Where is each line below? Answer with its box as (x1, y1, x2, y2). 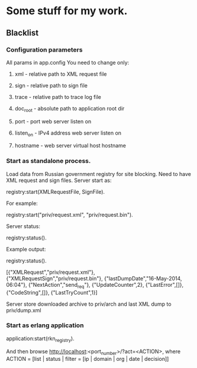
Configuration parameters (6, 46, 83, 54)
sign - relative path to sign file (14, 82, 88, 89)
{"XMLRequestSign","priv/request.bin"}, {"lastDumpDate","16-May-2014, (6, 274, 182, 282)
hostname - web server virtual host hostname (14, 142, 126, 149)
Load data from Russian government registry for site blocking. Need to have (6, 170, 191, 177)
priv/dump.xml (6, 306, 41, 313)
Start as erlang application (6, 321, 84, 329)
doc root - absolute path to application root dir (14, 105, 125, 113)
